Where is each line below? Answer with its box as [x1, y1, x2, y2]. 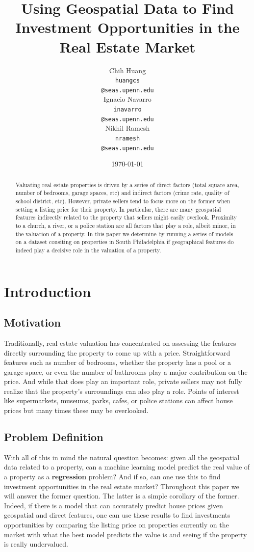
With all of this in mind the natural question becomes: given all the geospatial [4, 452, 240, 462]
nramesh [115, 135, 140, 142]
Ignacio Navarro [103, 94, 152, 104]
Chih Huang [109, 65, 146, 75]
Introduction [4, 281, 91, 301]
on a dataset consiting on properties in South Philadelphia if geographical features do [15, 238, 234, 246]
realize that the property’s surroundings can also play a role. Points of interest [4, 386, 239, 396]
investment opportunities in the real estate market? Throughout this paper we [4, 481, 239, 491]
